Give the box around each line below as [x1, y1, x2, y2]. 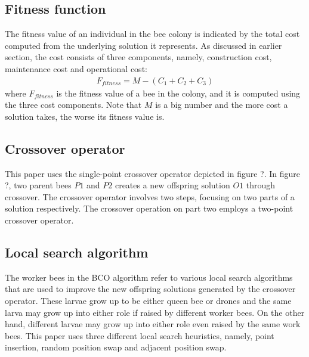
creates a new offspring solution [115, 179, 230, 191]
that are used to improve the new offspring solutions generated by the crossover [5, 283, 296, 295]
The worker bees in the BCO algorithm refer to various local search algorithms [5, 271, 293, 283]
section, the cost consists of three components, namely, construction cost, [5, 51, 272, 63]
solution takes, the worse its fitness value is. [5, 110, 165, 122]
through [246, 179, 276, 191]
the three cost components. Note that [5, 98, 142, 111]
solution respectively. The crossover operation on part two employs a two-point [5, 202, 293, 215]
